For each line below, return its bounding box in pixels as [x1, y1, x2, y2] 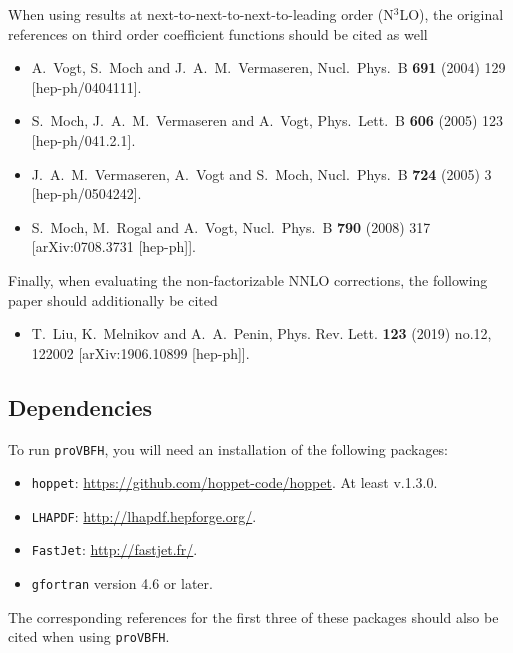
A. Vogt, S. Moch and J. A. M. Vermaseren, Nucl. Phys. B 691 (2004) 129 [31, 57, 506, 78]
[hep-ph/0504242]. [31, 183, 142, 204]
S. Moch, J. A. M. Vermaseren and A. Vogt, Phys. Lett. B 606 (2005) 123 [31, 110, 504, 131]
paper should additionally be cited [8, 289, 218, 310]
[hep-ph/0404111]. [31, 76, 142, 97]
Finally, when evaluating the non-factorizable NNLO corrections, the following [8, 269, 488, 290]
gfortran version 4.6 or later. [31, 573, 213, 594]
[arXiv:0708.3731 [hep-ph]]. [31, 236, 196, 257]
